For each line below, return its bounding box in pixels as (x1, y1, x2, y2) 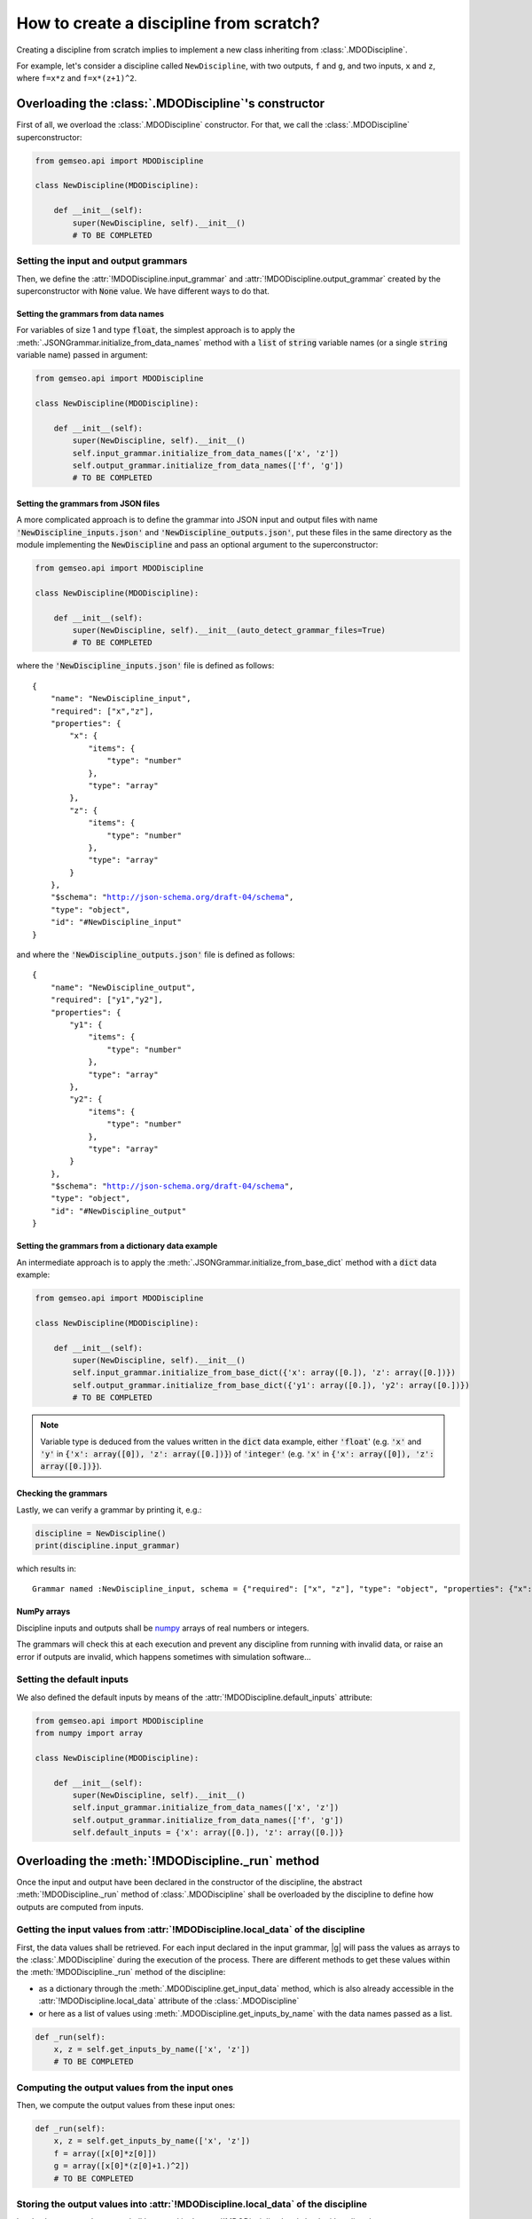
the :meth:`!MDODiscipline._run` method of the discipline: (16, 1967, 226, 1978)
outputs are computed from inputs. (16, 1901, 144, 1912)
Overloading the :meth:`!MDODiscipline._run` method (16, 1853, 320, 1868)
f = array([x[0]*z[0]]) (53, 2148, 157, 2159)
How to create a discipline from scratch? (16, 13, 321, 33)
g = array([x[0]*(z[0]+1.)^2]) (53, 2161, 190, 2171)
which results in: (16, 1563, 77, 1575)
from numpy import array (35, 1728, 144, 1739)
